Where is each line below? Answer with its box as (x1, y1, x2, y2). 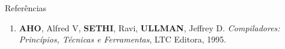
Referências (5, 2, 47, 14)
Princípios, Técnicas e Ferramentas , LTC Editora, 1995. (19, 33, 227, 45)
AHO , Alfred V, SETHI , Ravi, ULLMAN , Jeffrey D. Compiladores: (19, 21, 280, 34)
